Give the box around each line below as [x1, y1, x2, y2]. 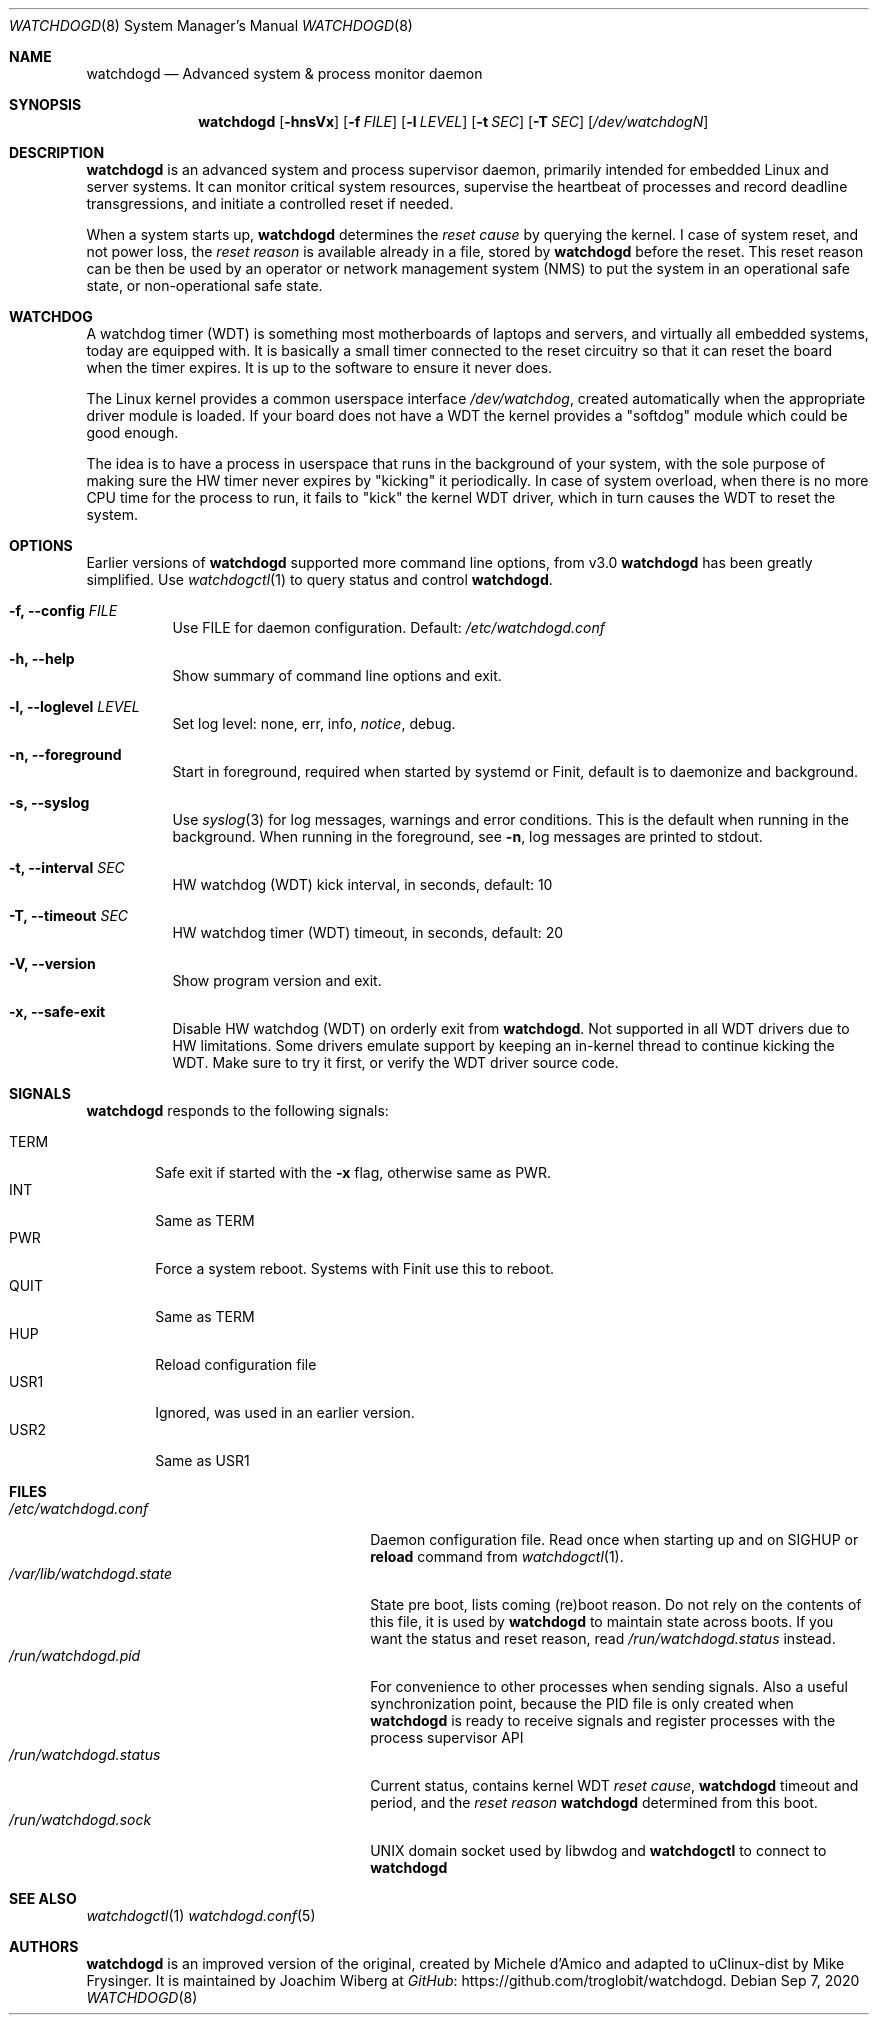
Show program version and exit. [172, 972, 382, 989]
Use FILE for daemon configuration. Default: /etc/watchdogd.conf [172, 619, 606, 636]
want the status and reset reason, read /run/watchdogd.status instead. [370, 1630, 836, 1647]
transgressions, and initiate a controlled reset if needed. [86, 195, 454, 212]
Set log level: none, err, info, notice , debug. [172, 715, 456, 732]
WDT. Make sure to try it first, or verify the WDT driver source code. [172, 1054, 619, 1071]
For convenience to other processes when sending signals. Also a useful [370, 1678, 848, 1695]
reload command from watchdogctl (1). [370, 1548, 624, 1565]
